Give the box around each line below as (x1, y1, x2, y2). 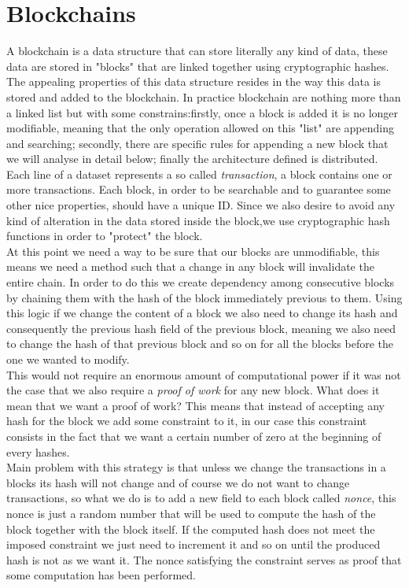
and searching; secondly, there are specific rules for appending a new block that (6, 135, 389, 151)
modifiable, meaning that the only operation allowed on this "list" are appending (6, 120, 394, 136)
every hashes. (6, 443, 70, 460)
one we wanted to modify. (6, 351, 130, 367)
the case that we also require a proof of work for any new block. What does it (6, 382, 380, 398)
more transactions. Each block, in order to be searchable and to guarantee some (6, 181, 391, 198)
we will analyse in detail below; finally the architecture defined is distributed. (6, 150, 378, 167)
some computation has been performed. (6, 567, 196, 583)
